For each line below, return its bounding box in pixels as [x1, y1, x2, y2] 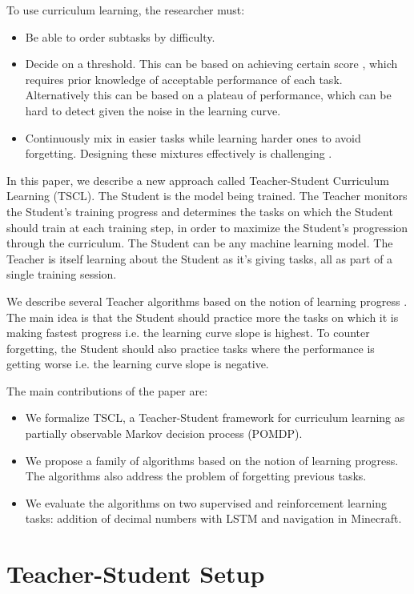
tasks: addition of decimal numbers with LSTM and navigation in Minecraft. [25, 510, 402, 527]
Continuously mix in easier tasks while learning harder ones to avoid [25, 129, 361, 146]
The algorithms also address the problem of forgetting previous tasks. [25, 468, 367, 484]
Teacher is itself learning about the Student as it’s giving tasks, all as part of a [6, 250, 393, 267]
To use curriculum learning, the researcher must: [6, 2, 245, 18]
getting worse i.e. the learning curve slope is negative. [6, 355, 269, 372]
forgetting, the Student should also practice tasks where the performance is [6, 339, 375, 356]
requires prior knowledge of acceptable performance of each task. [25, 70, 343, 87]
